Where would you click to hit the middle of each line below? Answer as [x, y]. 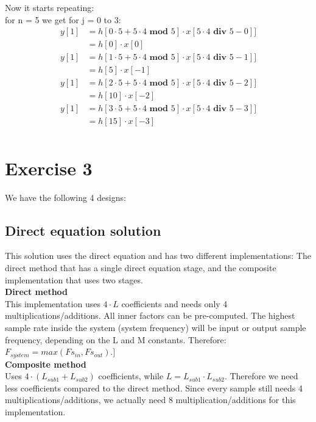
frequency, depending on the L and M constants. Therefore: [116, 339]
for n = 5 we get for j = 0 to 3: [63, 19]
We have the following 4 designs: [65, 197]
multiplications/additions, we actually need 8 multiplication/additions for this [150, 400]
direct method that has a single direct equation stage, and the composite [141, 267]
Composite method [46, 364]
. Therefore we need [261, 376]
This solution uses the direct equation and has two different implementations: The [158, 256]
